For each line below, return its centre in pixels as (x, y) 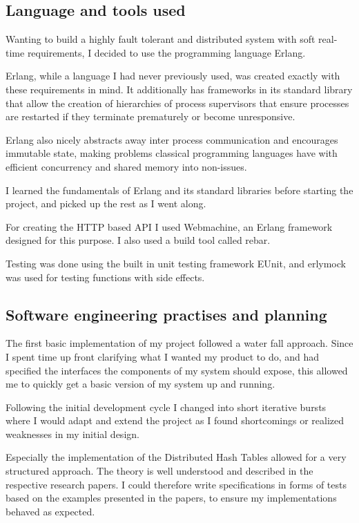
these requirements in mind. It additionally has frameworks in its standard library (179, 89)
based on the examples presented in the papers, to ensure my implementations (171, 498)
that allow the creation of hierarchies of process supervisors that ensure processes (177, 103)
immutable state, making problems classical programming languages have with (172, 153)
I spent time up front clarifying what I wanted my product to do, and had (163, 356)
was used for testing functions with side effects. (105, 277)
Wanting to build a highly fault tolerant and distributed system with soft (161, 39)
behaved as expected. (50, 511)
